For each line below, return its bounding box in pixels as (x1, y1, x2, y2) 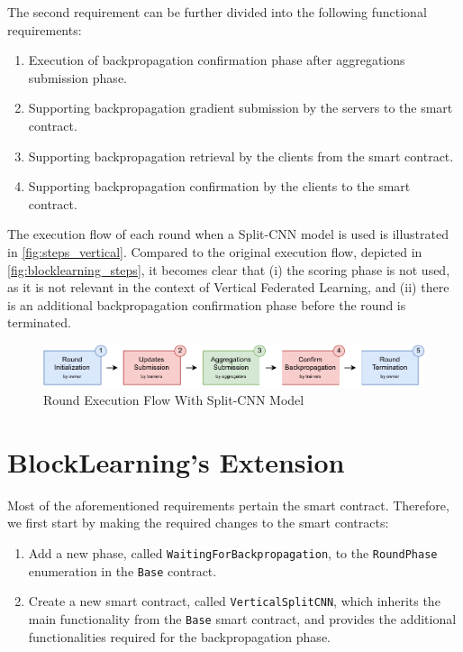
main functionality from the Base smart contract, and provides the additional (28, 609, 457, 628)
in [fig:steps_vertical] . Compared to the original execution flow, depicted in (7, 242, 422, 261)
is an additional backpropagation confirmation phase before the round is (7, 295, 406, 314)
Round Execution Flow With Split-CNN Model (43, 390, 304, 409)
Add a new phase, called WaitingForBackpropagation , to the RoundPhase (28, 543, 438, 562)
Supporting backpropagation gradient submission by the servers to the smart (28, 98, 453, 117)
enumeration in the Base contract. (28, 561, 217, 580)
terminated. (7, 313, 71, 332)
